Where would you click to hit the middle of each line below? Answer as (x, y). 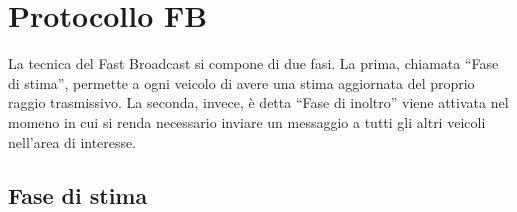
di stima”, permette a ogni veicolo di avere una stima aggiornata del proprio (241, 82)
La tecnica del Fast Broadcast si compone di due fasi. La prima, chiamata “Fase (253, 63)
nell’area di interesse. (72, 141)
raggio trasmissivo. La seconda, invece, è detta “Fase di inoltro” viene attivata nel (258, 102)
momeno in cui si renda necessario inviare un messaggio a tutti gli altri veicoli (247, 121)
